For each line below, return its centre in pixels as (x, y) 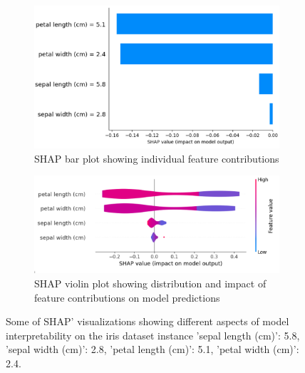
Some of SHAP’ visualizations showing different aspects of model (148, 321)
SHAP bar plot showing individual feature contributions (157, 158)
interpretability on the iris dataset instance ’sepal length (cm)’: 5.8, (153, 335)
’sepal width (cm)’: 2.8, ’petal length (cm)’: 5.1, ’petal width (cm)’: (152, 349)
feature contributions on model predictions (127, 297)
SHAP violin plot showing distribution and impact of (150, 283)
